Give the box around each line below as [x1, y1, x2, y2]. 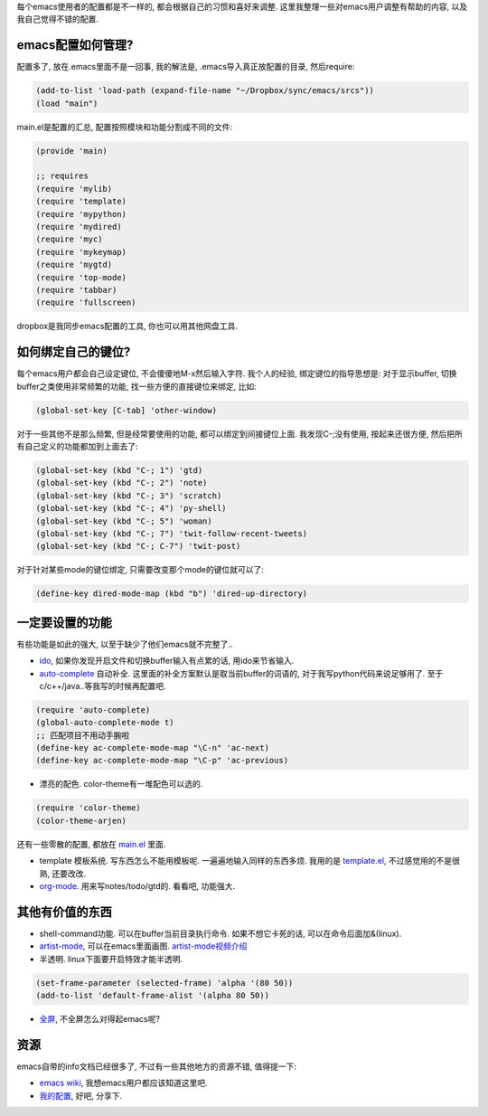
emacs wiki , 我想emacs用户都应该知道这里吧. [39, 1077, 208, 1089]
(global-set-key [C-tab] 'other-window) [35, 405, 217, 415]
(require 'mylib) [35, 184, 113, 194]
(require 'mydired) [35, 222, 122, 232]
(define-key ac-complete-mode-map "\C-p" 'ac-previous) [35, 755, 289, 766]
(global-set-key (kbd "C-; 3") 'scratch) [35, 490, 222, 501]
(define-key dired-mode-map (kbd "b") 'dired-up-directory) [35, 589, 308, 599]
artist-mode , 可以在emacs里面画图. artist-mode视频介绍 [39, 941, 248, 951]
